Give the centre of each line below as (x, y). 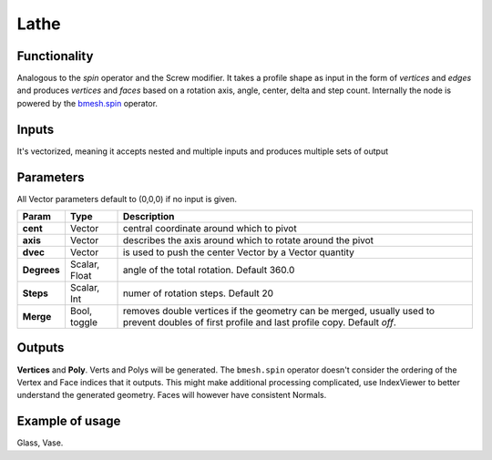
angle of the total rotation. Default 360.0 (209, 271)
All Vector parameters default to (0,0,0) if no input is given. (127, 199)
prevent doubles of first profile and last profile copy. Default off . (259, 322)
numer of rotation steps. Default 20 (198, 293)
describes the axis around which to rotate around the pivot (248, 240)
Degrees (41, 271)
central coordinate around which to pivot (210, 229)
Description (149, 217)
